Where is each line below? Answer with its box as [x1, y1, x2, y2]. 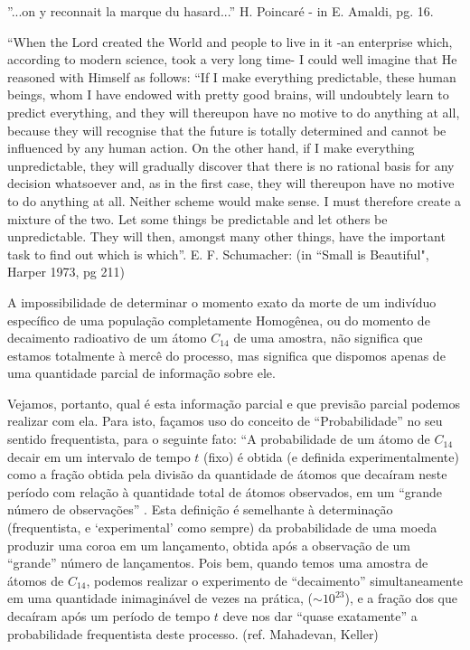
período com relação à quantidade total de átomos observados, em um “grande [7, 482, 443, 501]
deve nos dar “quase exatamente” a [222, 607, 418, 625]
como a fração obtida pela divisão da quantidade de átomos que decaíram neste [7, 465, 447, 484]
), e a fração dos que [344, 589, 457, 608]
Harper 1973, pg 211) [7, 262, 125, 281]
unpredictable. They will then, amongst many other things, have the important [7, 227, 446, 246]
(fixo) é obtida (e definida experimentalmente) [203, 447, 459, 466]
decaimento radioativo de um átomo [7, 328, 207, 347]
